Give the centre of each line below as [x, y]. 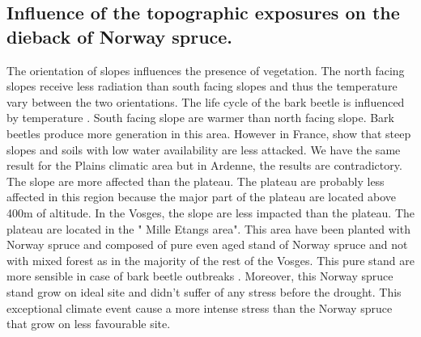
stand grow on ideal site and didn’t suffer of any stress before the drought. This [204, 291]
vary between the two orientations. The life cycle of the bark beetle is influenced [206, 101]
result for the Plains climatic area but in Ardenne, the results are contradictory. [204, 165]
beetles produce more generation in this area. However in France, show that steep [209, 133]
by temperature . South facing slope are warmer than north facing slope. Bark [200, 118]
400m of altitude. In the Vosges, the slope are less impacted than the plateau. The [210, 212]
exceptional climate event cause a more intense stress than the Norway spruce [200, 308]
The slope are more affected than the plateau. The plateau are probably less [196, 181]
